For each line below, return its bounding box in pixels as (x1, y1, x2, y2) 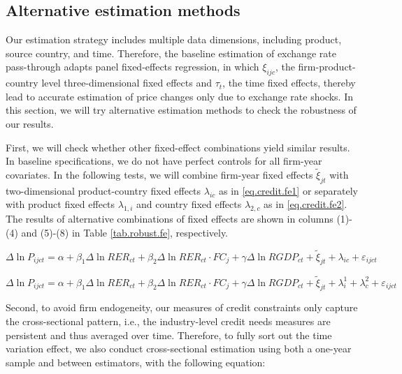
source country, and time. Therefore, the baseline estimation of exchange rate (6, 45, 336, 60)
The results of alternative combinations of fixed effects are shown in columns (6, 211, 333, 226)
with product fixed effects (6, 197, 115, 211)
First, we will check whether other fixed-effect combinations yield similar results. (6, 140, 350, 154)
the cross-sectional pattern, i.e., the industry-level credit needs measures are (6, 313, 331, 328)
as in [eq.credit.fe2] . (264, 197, 347, 211)
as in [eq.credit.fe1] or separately (218, 183, 358, 197)
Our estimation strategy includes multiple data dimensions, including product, (6, 32, 342, 47)
